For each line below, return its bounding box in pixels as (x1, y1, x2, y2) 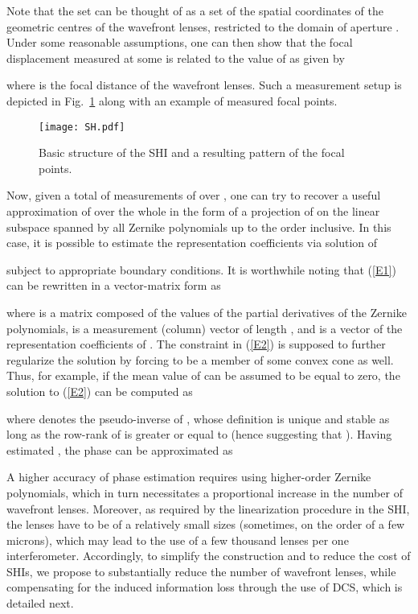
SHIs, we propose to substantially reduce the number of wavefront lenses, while (6, 562, 396, 579)
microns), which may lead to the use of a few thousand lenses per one (6, 531, 349, 548)
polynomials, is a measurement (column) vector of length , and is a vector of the (6, 319, 403, 336)
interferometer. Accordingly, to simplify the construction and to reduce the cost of (6, 547, 411, 564)
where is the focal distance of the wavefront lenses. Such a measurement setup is (6, 76, 402, 93)
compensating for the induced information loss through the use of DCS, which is (6, 579, 403, 595)
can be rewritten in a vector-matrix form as (6, 277, 221, 294)
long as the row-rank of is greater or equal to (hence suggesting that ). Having (6, 426, 392, 443)
